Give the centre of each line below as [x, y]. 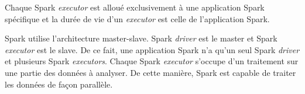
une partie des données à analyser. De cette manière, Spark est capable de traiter [150, 72]
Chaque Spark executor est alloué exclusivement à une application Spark [135, 7]
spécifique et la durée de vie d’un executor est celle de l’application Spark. [137, 18]
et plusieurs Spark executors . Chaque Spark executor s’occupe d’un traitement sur [152, 61]
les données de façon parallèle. [59, 84]
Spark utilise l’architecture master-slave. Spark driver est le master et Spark [141, 38]
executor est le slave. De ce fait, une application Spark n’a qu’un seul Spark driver [152, 49]
